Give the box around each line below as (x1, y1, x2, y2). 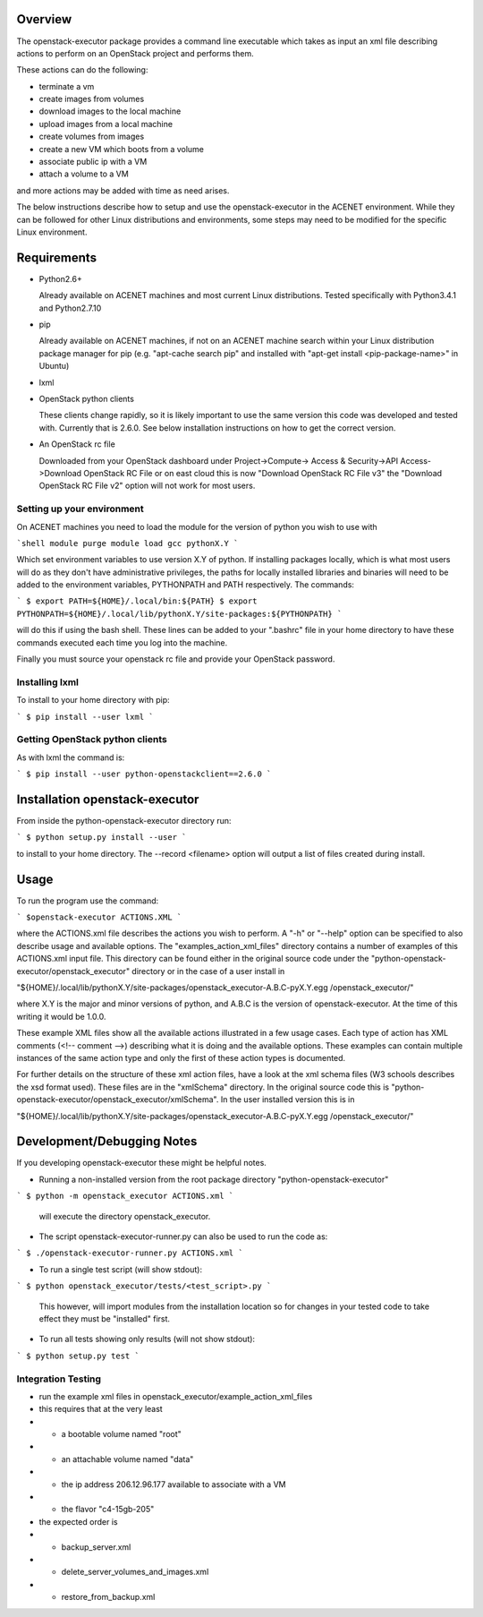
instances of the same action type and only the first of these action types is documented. (16, 1052, 346, 1063)
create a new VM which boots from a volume (38, 143, 205, 154)
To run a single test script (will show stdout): (38, 1263, 203, 1275)
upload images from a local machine (38, 118, 174, 129)
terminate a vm (38, 81, 95, 91)
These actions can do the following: (16, 64, 148, 75)
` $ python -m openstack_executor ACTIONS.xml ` (16, 1191, 234, 1202)
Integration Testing (16, 1373, 102, 1385)
